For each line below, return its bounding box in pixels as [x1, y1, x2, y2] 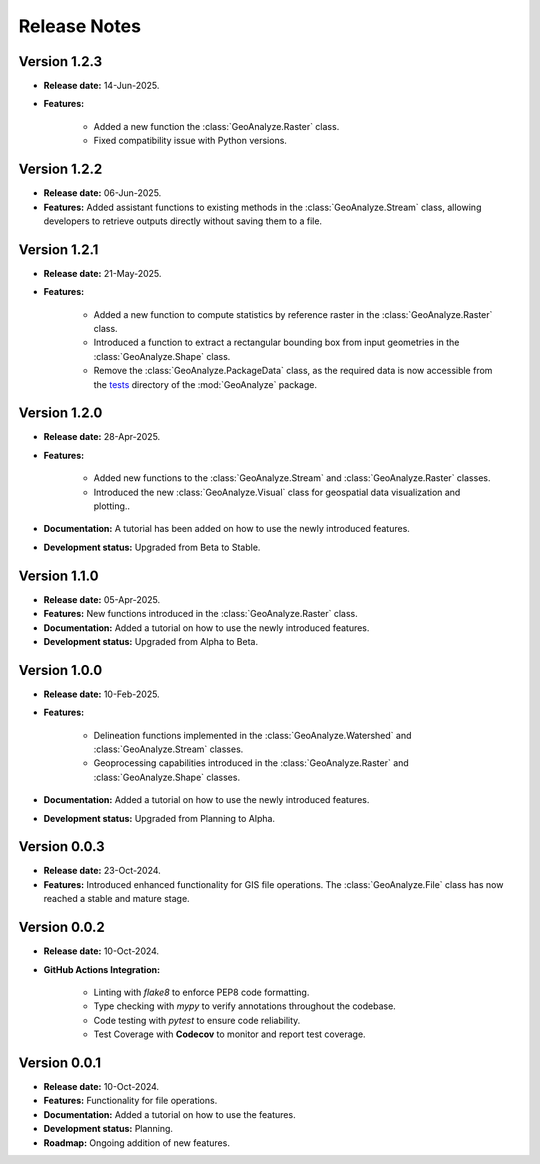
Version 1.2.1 [18, 241, 99, 258]
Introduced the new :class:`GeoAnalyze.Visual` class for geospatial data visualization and [93, 486, 461, 498]
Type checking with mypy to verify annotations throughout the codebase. [93, 1000, 397, 1012]
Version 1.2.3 [18, 53, 103, 70]
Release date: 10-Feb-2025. [43, 688, 160, 700]
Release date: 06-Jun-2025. [43, 187, 162, 199]
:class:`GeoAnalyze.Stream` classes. [93, 743, 244, 755]
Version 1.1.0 [18, 567, 99, 584]
